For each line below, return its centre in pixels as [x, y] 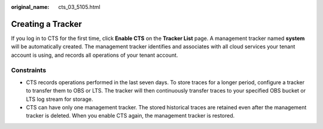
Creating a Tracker [46, 24]
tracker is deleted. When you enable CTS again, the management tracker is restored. [130, 116]
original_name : [30, 7]
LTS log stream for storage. [60, 99]
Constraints [29, 70]
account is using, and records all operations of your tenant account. [95, 55]
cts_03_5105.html [80, 7]
